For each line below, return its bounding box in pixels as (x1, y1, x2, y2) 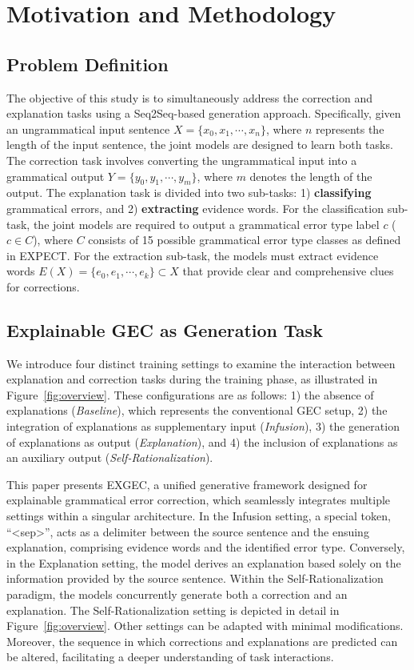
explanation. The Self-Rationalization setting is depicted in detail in (6, 601, 340, 618)
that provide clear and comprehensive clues (182, 263, 394, 279)
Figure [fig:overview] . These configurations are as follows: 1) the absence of (6, 386, 374, 403)
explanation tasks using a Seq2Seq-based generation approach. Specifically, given (6, 105, 401, 122)
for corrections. (6, 278, 80, 295)
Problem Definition (6, 51, 169, 76)
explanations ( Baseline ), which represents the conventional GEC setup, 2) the (6, 402, 388, 419)
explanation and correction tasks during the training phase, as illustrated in (6, 371, 378, 387)
